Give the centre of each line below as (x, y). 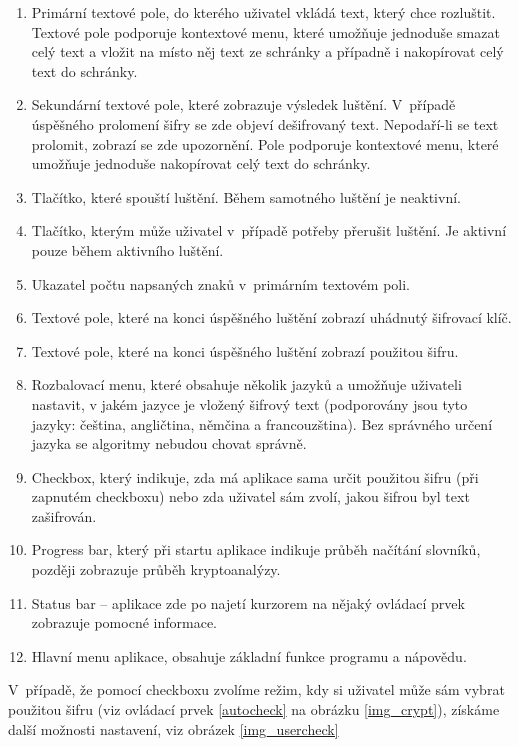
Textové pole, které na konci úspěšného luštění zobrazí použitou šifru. (245, 350)
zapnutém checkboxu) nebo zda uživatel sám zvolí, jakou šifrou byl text (250, 496)
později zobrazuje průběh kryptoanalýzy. (156, 569)
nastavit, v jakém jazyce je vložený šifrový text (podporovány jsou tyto (249, 403)
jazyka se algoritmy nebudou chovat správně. (169, 443)
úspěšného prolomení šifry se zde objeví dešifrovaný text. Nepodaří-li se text (265, 123)
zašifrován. (64, 515)
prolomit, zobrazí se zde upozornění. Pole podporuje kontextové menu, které (265, 143)
